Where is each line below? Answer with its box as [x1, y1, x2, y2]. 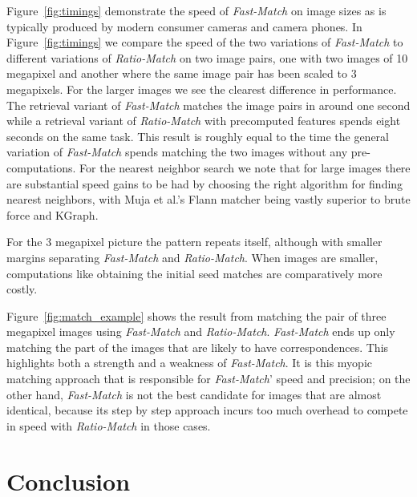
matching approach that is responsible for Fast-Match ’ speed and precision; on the [6, 370, 411, 387]
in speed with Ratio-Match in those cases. [6, 417, 211, 434]
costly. [6, 281, 38, 297]
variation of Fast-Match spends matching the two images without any [6, 143, 348, 160]
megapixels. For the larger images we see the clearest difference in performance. [6, 80, 397, 97]
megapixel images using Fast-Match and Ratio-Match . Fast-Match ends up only [6, 323, 395, 340]
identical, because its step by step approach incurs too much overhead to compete [6, 402, 408, 418]
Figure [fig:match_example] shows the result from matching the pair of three [6, 307, 387, 324]
